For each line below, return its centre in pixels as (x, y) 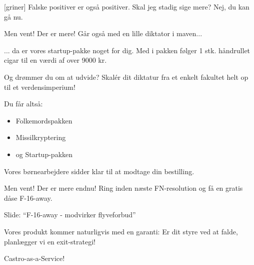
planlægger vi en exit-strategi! (50, 241)
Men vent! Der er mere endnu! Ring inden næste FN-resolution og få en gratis (123, 188)
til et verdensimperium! (40, 87)
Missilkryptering (41, 137)
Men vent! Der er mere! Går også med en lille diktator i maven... (103, 33)
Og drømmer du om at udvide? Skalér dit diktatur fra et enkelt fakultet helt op (126, 77)
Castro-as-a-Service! (34, 258)
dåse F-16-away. (28, 197)
